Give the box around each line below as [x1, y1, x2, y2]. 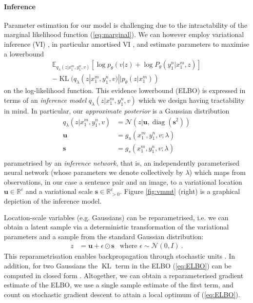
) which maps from [189, 167, 246, 177]
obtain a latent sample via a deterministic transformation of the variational [4, 222, 229, 232]
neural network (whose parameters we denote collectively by [4, 167, 183, 177]
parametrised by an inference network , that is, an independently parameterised [4, 157, 240, 168]
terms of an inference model [4, 95, 87, 105]
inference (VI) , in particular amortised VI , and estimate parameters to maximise [4, 38, 249, 49]
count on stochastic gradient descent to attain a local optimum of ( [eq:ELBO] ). [4, 289, 240, 299]
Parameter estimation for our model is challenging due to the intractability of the [4, 19, 248, 30]
